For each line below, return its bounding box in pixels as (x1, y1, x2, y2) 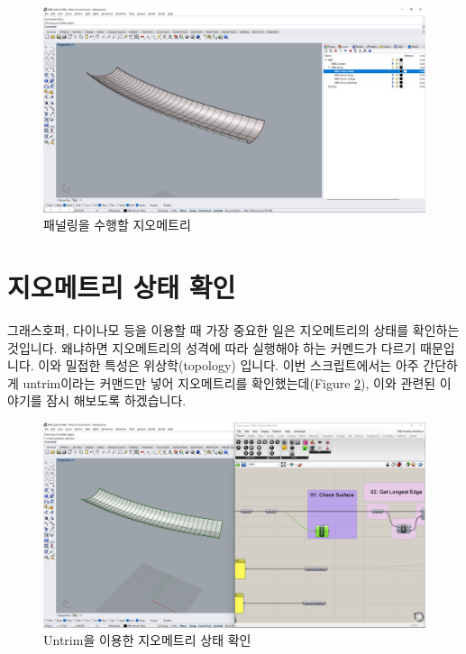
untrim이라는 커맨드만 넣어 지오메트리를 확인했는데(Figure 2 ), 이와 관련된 (23, 373, 436, 392)
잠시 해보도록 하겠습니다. (46, 391, 187, 410)
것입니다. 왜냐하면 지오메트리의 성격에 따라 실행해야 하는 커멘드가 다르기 (7, 338, 416, 357)
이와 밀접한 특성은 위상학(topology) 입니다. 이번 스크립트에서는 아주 (38, 356, 419, 375)
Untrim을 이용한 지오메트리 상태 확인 (43, 631, 251, 649)
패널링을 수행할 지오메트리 (43, 215, 191, 234)
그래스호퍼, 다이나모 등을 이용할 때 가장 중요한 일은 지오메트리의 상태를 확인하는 (7, 321, 460, 340)
